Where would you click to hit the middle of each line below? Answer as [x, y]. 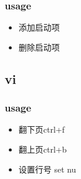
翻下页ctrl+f [42, 129]
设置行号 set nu [47, 169]
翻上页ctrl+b [43, 149]
